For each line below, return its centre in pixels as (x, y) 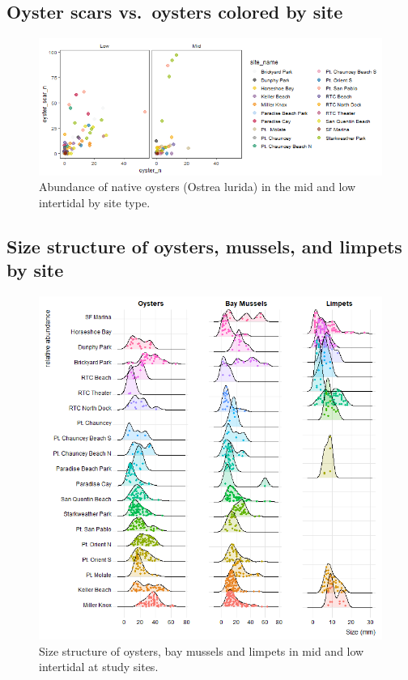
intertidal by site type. (95, 202)
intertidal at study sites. (99, 667)
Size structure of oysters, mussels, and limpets (204, 246)
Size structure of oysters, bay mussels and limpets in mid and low (202, 650)
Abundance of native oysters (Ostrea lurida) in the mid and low (198, 187)
